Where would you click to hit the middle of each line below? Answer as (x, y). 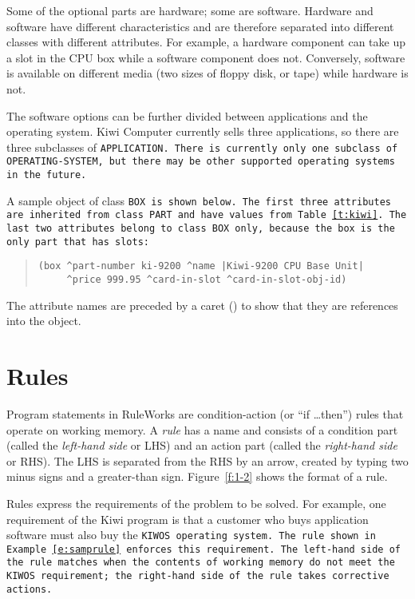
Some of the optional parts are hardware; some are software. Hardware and (190, 10)
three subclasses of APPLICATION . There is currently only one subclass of (202, 147)
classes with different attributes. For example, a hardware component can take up (206, 42)
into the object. (44, 321)
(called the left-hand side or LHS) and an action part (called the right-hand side (202, 445)
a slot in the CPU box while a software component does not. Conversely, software (206, 57)
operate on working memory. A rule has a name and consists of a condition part (202, 429)
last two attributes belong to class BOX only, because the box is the (201, 229)
